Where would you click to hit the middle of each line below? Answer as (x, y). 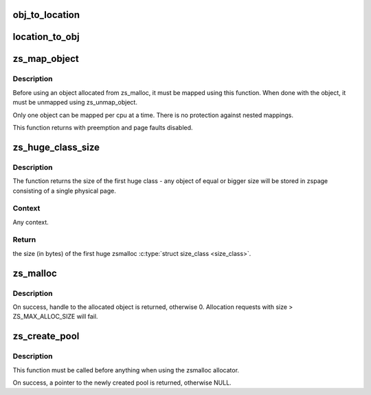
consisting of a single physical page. (65, 191)
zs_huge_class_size (56, 147)
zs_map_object (46, 59)
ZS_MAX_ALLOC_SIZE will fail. (55, 317)
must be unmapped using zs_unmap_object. (75, 103)
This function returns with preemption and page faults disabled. (103, 127)
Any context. (31, 222)
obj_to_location (46, 15)
